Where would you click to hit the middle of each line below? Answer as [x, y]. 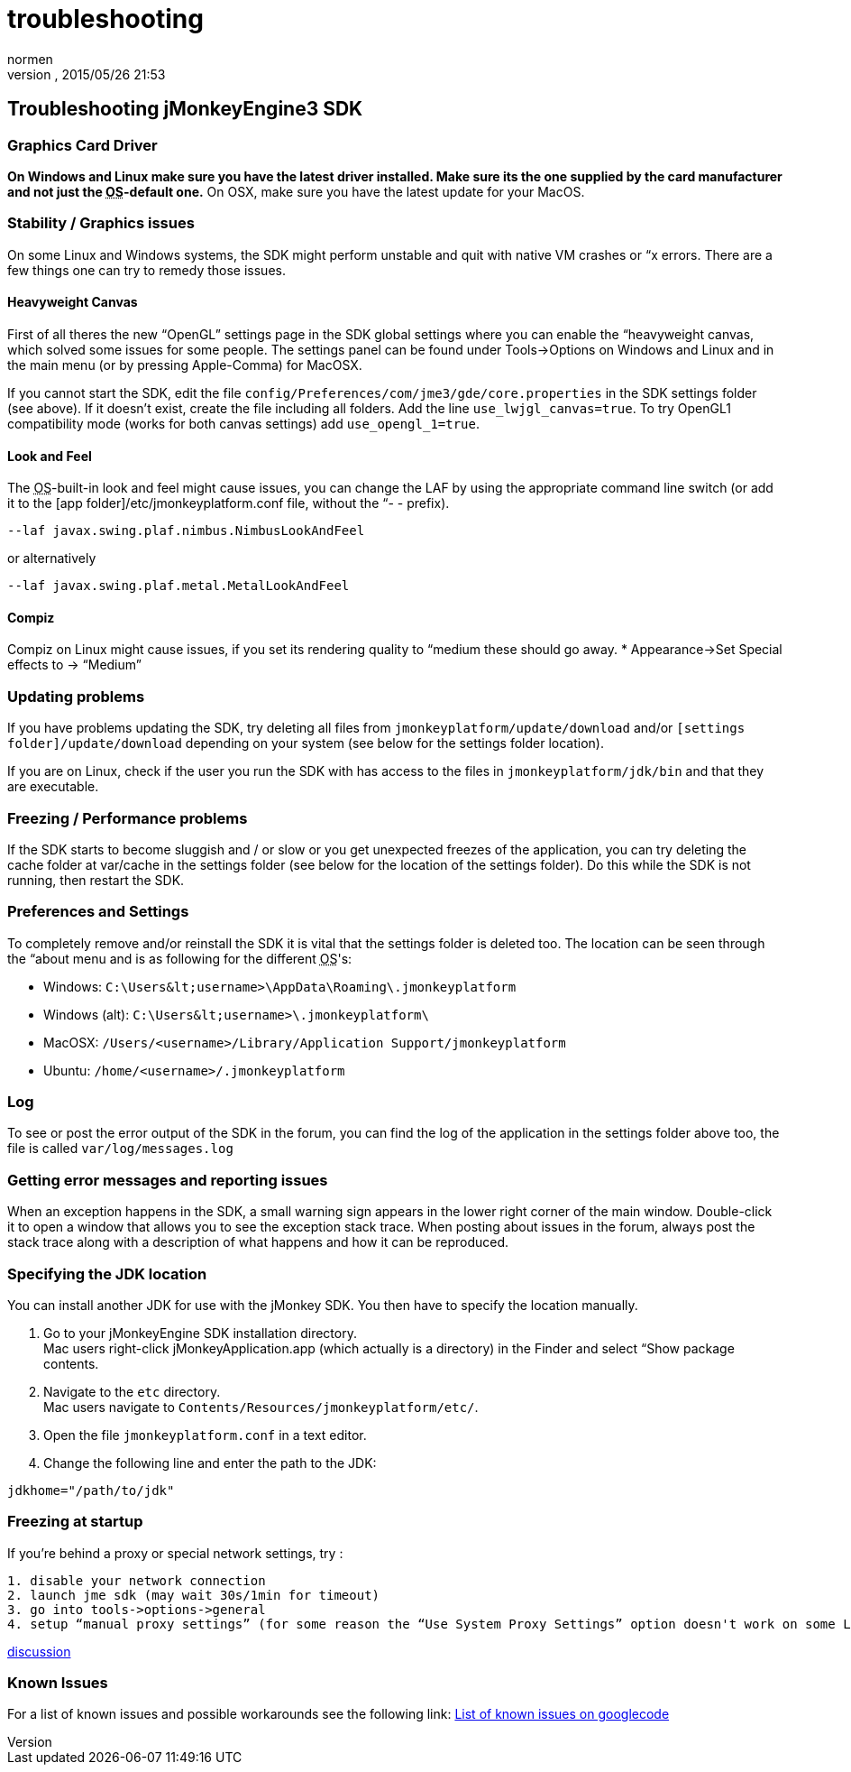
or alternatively [52, 558]
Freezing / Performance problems [128, 818]
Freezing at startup [75, 1522]
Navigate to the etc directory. [132, 1391]
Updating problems [76, 696]
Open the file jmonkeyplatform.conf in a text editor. [205, 1435]
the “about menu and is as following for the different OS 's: [180, 958]
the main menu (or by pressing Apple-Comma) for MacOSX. [185, 365]
